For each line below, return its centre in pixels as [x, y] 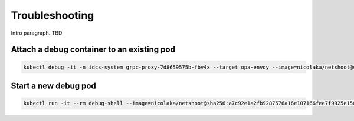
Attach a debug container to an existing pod [93, 50]
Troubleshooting [53, 15]
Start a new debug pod [54, 85]
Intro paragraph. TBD [37, 33]
